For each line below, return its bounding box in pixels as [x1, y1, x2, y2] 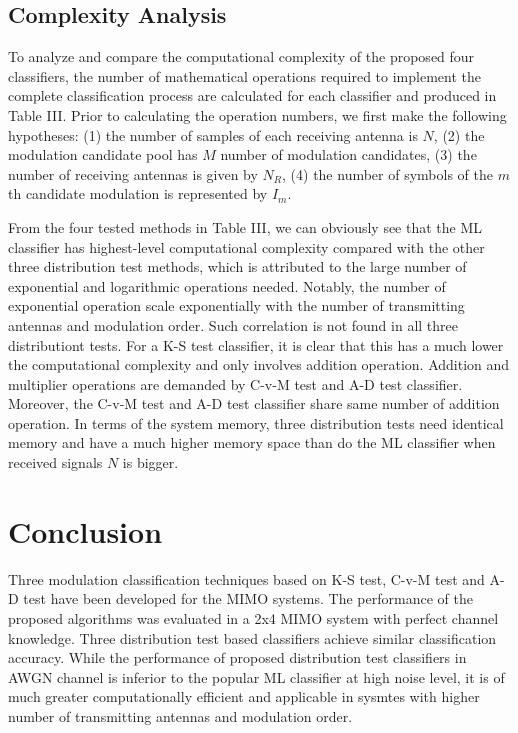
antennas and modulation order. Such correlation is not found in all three [8, 314, 458, 335]
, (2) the [433, 124, 485, 145]
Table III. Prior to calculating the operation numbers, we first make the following [8, 104, 507, 125]
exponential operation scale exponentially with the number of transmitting [8, 295, 465, 316]
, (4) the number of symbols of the [282, 163, 493, 184]
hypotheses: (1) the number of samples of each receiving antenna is [8, 124, 418, 145]
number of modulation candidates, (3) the [220, 144, 477, 165]
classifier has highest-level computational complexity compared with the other [8, 236, 485, 257]
